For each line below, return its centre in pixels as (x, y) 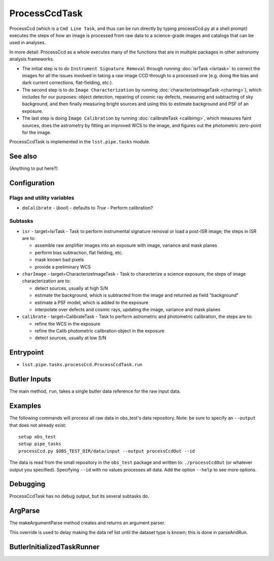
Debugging (27, 484)
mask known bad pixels (59, 260)
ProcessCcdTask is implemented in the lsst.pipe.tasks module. (80, 142)
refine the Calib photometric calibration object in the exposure (100, 331)
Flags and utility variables (42, 198)
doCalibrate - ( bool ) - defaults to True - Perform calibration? (88, 208)
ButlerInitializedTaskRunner (55, 547)
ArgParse (25, 511)
